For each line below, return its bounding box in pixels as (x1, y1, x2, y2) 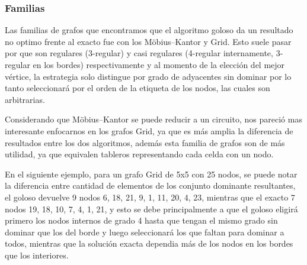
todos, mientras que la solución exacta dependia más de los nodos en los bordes (5, 237, 293, 250)
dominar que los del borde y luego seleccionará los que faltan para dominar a (5, 225, 284, 238)
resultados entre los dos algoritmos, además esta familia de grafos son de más (5, 136, 285, 148)
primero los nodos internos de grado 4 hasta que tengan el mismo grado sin (5, 214, 278, 227)
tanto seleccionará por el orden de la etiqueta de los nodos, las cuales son (5, 82, 270, 94)
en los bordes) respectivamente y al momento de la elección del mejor (33, 59, 285, 70)
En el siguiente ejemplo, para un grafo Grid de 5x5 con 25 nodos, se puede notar (5, 167, 298, 180)
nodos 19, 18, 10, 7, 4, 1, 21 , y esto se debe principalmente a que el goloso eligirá (5, 202, 298, 215)
